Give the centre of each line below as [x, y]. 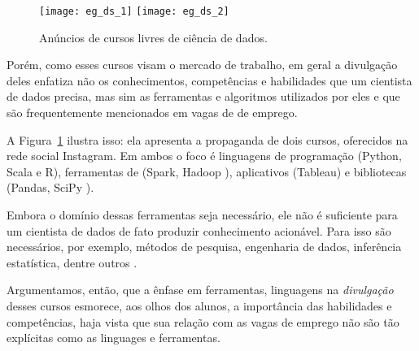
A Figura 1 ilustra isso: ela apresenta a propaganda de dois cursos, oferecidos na [207, 139]
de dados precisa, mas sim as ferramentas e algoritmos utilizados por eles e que [203, 96]
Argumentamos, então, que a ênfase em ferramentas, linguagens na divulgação [200, 290]
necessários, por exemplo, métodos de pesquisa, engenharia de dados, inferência [204, 247]
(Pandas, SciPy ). [50, 187]
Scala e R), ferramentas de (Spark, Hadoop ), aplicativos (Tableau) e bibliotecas [207, 171]
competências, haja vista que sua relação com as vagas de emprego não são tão [203, 321]
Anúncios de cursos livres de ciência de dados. [153, 37]
